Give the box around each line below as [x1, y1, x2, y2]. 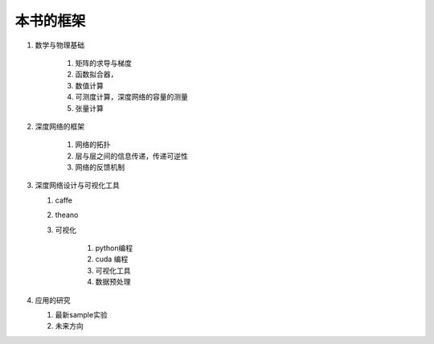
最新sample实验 [55, 309, 108, 319]
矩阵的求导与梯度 [75, 58, 132, 68]
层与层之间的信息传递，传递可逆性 [75, 151, 188, 161]
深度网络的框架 [35, 121, 84, 131]
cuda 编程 [95, 254, 129, 264]
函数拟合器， [75, 69, 118, 80]
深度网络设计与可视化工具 [35, 181, 120, 190]
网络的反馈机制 [75, 162, 125, 172]
